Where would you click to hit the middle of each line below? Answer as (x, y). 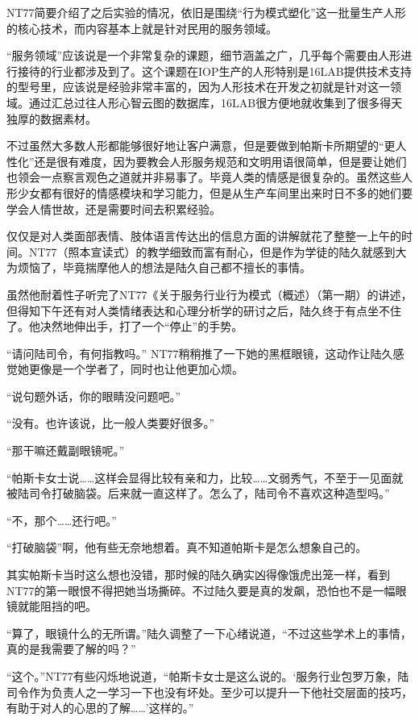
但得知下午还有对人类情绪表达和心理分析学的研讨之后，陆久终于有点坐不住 (204, 310)
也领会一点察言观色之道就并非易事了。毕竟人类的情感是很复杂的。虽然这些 (204, 177)
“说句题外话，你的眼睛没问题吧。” (94, 396)
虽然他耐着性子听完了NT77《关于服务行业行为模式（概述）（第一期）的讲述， (209, 294)
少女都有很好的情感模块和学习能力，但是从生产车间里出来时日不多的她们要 (215, 192)
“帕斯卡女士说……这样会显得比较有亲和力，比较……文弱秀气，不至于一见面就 (205, 477)
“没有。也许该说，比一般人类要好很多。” (111, 423)
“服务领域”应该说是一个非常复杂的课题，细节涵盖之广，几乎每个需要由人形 (204, 55)
